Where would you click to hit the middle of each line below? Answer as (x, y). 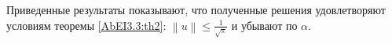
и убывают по (264, 25)
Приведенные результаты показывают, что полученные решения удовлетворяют (196, 9)
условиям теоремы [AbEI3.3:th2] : (86, 25)
